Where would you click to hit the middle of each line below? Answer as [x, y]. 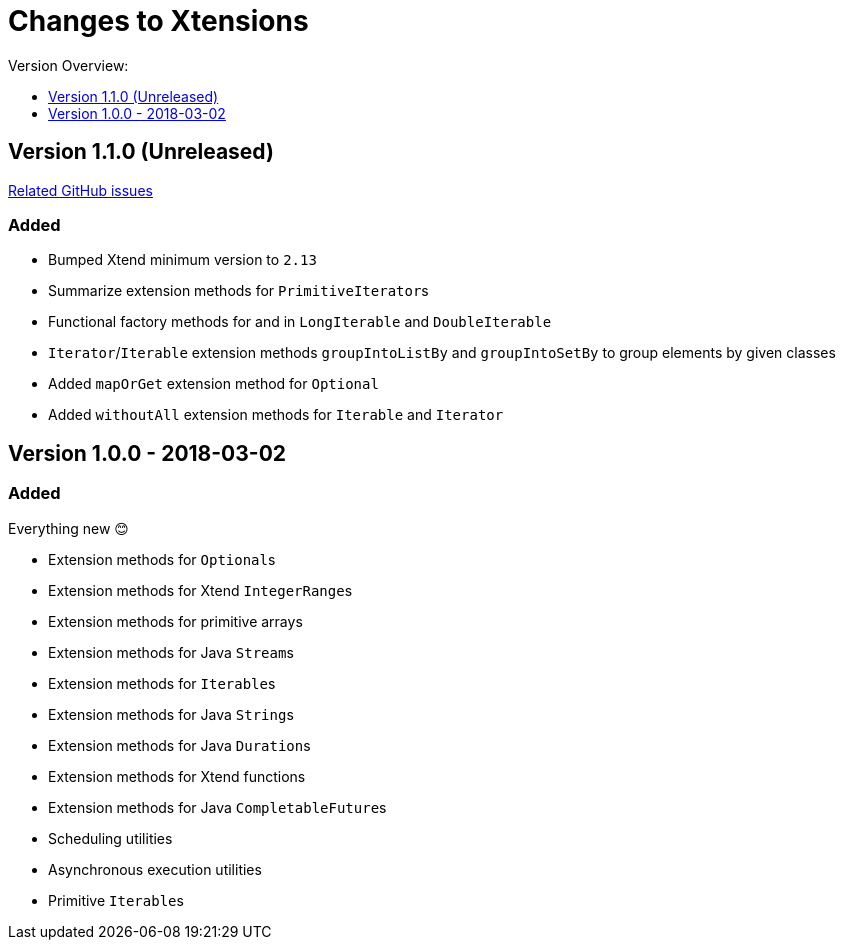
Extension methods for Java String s [171, 714]
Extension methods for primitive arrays [175, 621]
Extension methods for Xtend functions [177, 776]
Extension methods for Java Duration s [179, 745]
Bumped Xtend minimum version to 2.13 [182, 260]
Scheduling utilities [110, 838]
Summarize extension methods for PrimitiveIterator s [238, 291]
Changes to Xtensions [158, 21]
